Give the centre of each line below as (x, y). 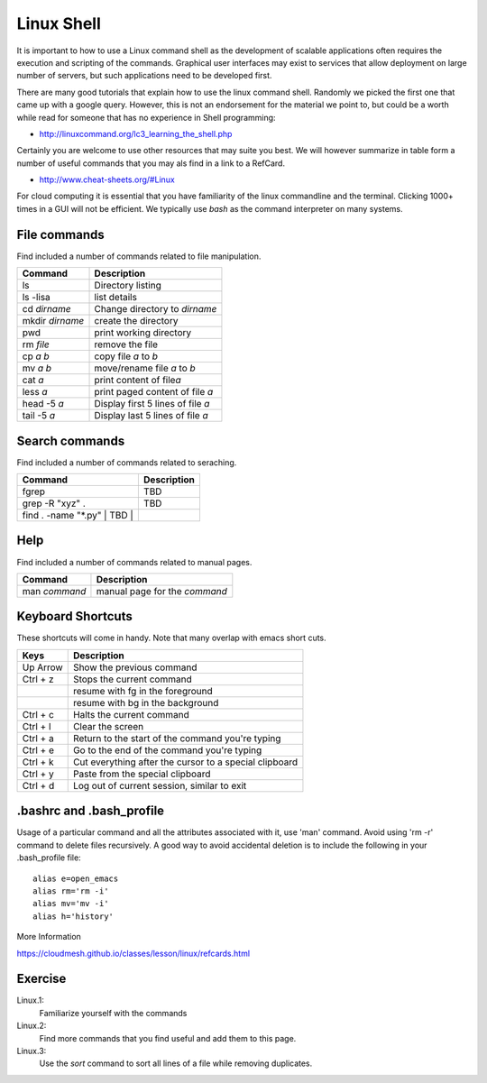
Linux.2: (32, 1026)
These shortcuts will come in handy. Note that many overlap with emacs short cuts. (171, 638)
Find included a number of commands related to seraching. (127, 462)
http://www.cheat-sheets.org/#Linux (107, 179)
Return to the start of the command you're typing (177, 738)
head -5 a (43, 404)
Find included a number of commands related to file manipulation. (139, 256)
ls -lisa (37, 298)
